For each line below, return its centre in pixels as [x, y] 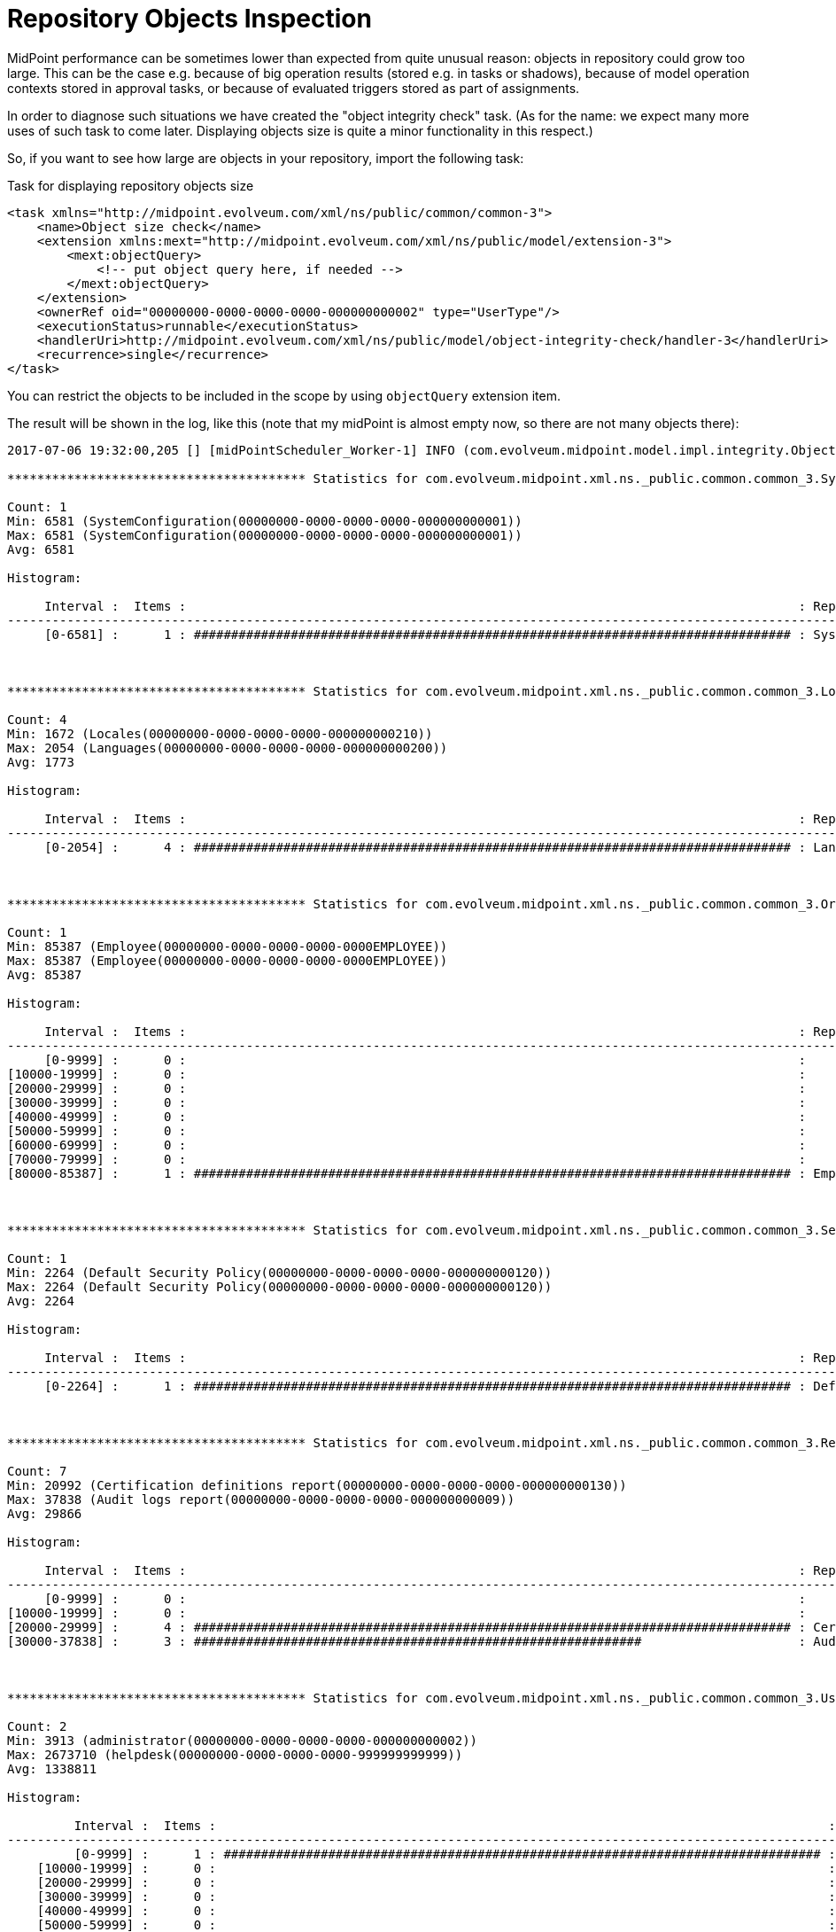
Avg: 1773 [41, 762]
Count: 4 [37, 719]
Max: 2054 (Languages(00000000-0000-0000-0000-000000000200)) [228, 748]
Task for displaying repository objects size [131, 185]
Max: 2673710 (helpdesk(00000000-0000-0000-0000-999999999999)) [235, 1754]
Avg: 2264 [41, 1301]
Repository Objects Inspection [190, 19]
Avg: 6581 [41, 549]
